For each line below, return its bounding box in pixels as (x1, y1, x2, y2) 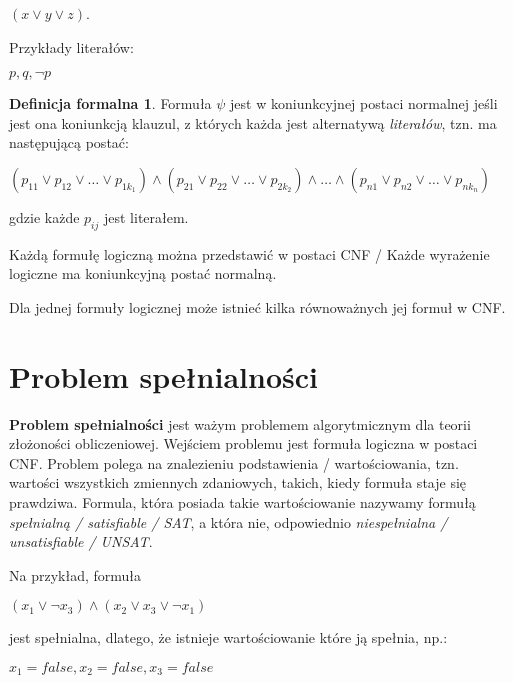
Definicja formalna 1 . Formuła (9, 93, 212, 114)
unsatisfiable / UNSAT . (9, 531, 153, 552)
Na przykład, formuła (9, 564, 142, 585)
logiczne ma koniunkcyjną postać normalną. (9, 263, 277, 284)
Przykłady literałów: (9, 36, 134, 57)
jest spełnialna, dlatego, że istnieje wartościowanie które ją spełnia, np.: (9, 627, 448, 648)
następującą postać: (9, 132, 129, 153)
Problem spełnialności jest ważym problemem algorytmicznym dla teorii (9, 413, 471, 434)
